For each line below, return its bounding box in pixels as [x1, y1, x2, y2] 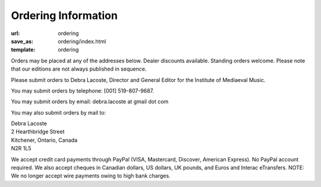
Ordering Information [11, 9, 118, 22]
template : [11, 46, 36, 53]
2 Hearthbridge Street [11, 128, 65, 135]
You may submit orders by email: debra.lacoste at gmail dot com [11, 98, 169, 105]
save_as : [11, 37, 34, 45]
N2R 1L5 [11, 145, 32, 152]
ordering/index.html [58, 37, 106, 45]
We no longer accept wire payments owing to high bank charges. [11, 172, 171, 179]
